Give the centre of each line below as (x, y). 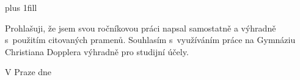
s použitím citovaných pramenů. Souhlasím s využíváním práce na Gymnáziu (150, 40)
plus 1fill (21, 7)
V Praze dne (28, 72)
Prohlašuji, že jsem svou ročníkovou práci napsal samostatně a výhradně (141, 28)
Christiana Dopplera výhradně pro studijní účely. (97, 51)
